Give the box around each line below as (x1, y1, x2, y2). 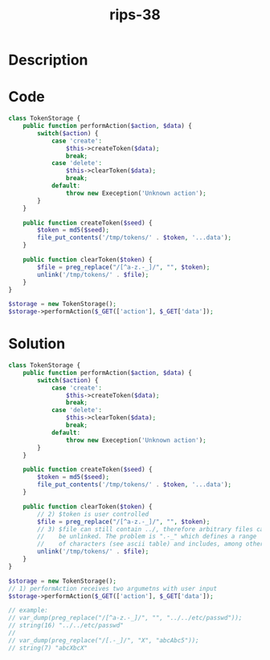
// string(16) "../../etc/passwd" (8, 621, 125, 629)
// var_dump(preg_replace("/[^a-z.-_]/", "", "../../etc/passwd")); (8, 614, 243, 622)
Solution (8, 335, 66, 353)
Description (8, 51, 88, 69)
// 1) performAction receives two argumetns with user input (8, 584, 218, 592)
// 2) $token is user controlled (37, 509, 149, 518)
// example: (8, 606, 48, 615)
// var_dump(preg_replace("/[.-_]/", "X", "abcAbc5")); (8, 636, 199, 645)
